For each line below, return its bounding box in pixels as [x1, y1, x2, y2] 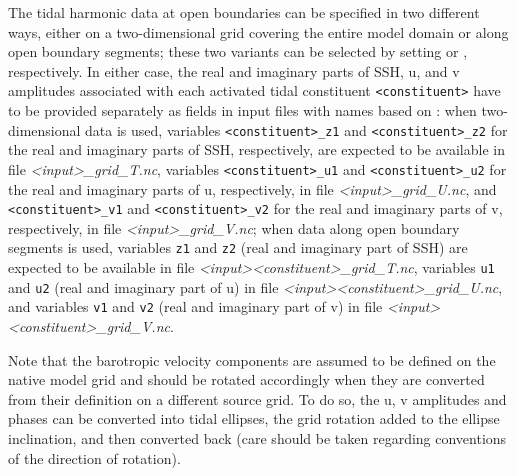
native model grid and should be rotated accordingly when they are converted [8, 369, 485, 390]
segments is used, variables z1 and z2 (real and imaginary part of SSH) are [8, 237, 468, 258]
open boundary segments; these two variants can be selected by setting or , [8, 41, 468, 62]
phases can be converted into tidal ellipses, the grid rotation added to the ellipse [8, 408, 500, 429]
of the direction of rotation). [8, 447, 181, 468]
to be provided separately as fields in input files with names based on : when [8, 100, 477, 121]
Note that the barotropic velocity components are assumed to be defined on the [8, 349, 496, 370]
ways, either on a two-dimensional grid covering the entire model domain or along [8, 21, 509, 42]
